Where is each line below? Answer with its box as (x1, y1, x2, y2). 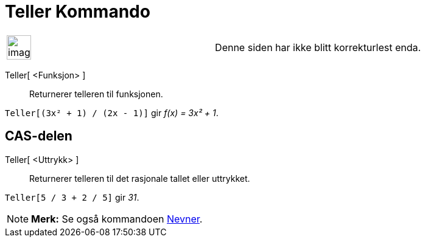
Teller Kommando (5, 1, 150, 22)
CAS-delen (5, 128, 72, 144)
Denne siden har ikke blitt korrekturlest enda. (215, 41, 421, 54)
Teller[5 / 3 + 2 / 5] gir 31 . (5, 192, 139, 202)
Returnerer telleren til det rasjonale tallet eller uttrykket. (29, 173, 250, 184)
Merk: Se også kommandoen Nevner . (31, 212, 203, 225)
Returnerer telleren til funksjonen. (29, 88, 163, 99)
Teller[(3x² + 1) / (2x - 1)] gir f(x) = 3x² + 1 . (5, 107, 219, 118)
